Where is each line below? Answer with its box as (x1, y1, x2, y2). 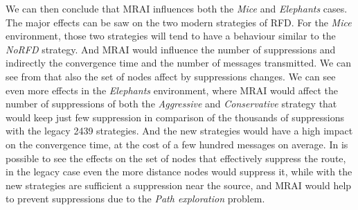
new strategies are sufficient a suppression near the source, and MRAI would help (6, 177, 352, 192)
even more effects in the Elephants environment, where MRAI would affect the (6, 82, 338, 97)
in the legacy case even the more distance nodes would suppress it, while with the (6, 164, 352, 179)
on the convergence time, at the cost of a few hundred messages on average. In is (6, 137, 348, 151)
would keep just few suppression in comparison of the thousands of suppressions (6, 110, 345, 124)
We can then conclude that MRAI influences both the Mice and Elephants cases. (6, 1, 348, 15)
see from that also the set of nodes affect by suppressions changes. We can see (6, 69, 336, 83)
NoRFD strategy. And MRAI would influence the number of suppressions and (6, 42, 336, 56)
